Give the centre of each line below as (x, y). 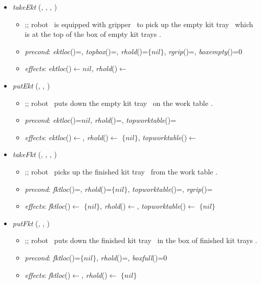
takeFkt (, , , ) (35, 154)
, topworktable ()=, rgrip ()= (170, 189)
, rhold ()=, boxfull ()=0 (132, 257)
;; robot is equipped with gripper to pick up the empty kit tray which (139, 24)
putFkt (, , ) (31, 223)
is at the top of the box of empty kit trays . (93, 34)
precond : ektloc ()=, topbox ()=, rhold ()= (86, 51)
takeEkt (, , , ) (35, 7)
